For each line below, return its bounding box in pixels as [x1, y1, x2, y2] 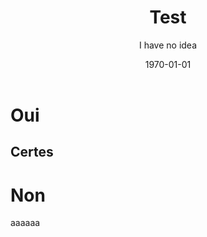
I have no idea [138, 39, 198, 51]
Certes [10, 144, 54, 161]
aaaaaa [10, 217, 41, 229]
